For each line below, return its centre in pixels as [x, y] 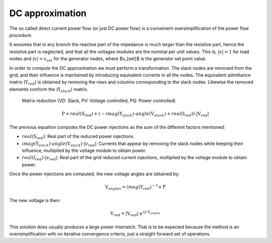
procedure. [21, 35]
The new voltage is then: [35, 200]
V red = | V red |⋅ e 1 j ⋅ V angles [135, 213]
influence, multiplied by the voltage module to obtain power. [84, 150]
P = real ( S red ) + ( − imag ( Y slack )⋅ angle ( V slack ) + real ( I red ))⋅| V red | [135, 115]
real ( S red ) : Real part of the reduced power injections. [78, 137]
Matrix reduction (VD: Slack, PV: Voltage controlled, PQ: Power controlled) [99, 101]
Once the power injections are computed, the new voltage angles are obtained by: [94, 174]
